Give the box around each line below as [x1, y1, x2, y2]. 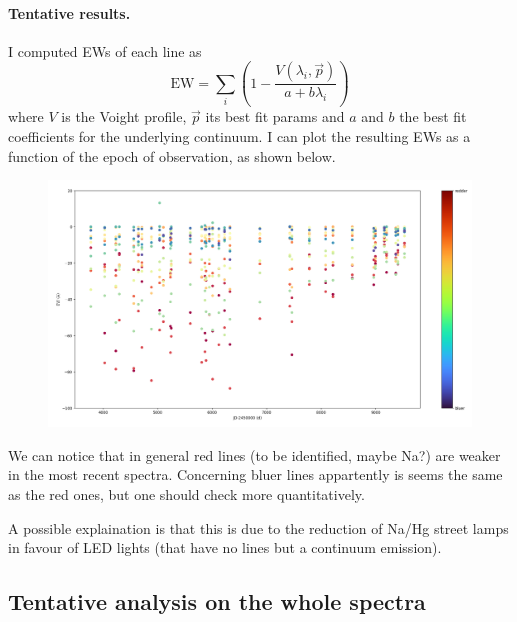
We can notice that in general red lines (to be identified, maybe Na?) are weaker [8, 444, 501, 465]
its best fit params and [205, 106, 345, 127]
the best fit [399, 106, 467, 127]
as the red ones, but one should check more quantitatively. [8, 484, 365, 505]
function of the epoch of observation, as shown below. [8, 145, 336, 166]
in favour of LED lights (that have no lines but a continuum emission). [8, 537, 442, 558]
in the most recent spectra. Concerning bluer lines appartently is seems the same [8, 464, 503, 485]
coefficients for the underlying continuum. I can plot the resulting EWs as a [8, 125, 471, 146]
